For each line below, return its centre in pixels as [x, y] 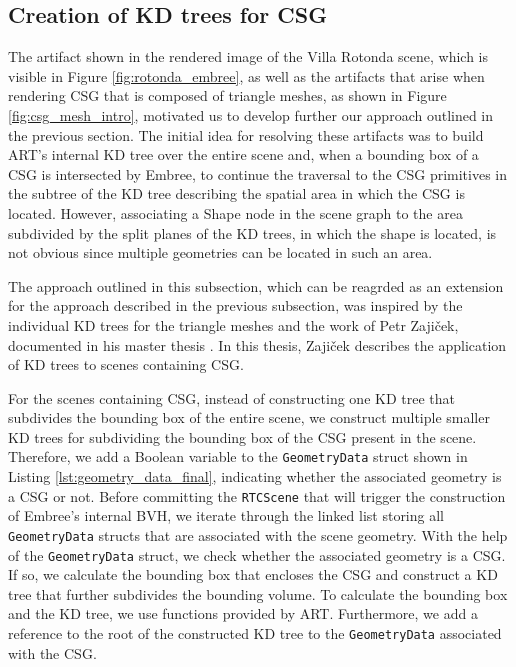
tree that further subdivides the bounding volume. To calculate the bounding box [258, 593]
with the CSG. [52, 652]
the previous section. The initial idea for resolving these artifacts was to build [246, 134]
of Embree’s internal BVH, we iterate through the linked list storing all [226, 515]
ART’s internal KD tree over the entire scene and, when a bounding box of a [243, 154]
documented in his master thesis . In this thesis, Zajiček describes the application [257, 344]
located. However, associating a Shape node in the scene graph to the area [235, 212]
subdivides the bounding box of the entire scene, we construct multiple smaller [249, 417]
